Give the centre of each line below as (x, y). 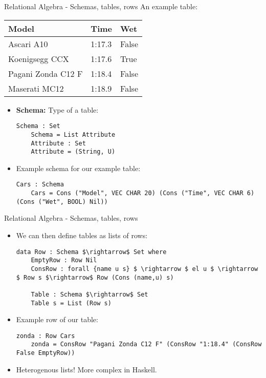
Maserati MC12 (36, 88)
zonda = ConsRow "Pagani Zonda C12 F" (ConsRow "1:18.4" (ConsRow (146, 344)
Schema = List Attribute (73, 134)
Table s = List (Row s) (71, 303)
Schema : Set (38, 126)
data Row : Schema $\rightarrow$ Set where (91, 252)
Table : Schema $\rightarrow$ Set (90, 294)
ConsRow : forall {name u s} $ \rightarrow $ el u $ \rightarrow (145, 269)
